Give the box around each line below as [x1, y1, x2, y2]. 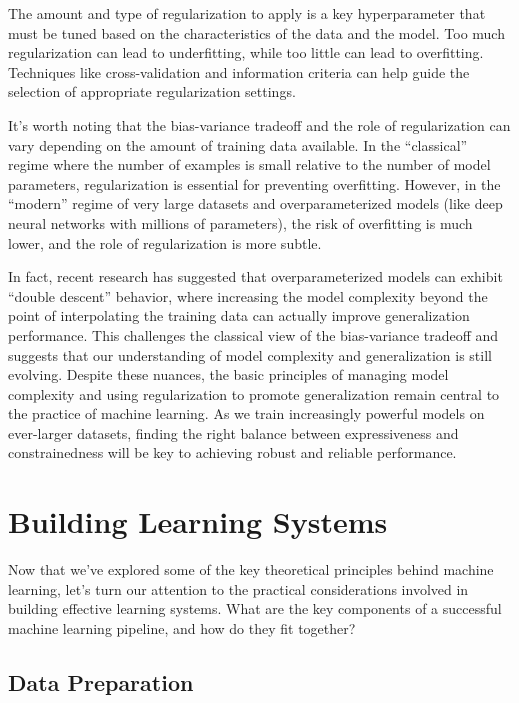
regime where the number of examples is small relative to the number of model [8, 154, 491, 175]
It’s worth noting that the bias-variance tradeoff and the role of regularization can [8, 114, 511, 135]
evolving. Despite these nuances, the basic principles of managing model [8, 364, 449, 385]
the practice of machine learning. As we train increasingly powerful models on [8, 403, 485, 424]
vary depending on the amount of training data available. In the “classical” [8, 134, 468, 155]
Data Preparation [8, 666, 194, 697]
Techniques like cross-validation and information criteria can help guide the [8, 61, 470, 82]
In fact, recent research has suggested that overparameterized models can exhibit [8, 266, 503, 287]
